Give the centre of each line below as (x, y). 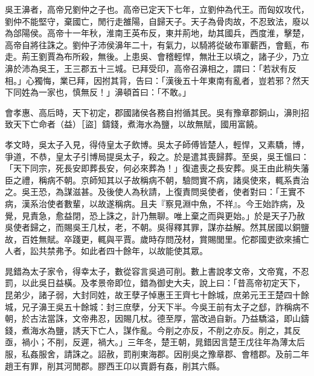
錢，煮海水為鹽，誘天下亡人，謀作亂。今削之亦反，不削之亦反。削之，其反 (153, 330)
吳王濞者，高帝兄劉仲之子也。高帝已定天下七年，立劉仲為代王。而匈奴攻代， (157, 9)
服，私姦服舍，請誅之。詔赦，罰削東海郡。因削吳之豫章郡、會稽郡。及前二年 (157, 354)
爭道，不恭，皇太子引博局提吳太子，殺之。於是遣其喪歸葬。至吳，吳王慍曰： (157, 156)
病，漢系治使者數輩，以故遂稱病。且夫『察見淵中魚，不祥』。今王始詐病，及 (155, 203)
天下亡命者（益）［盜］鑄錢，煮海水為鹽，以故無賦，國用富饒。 (138, 124)
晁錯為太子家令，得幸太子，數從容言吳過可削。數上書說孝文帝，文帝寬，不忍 (157, 271)
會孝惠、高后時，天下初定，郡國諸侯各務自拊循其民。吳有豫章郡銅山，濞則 (153, 112)
